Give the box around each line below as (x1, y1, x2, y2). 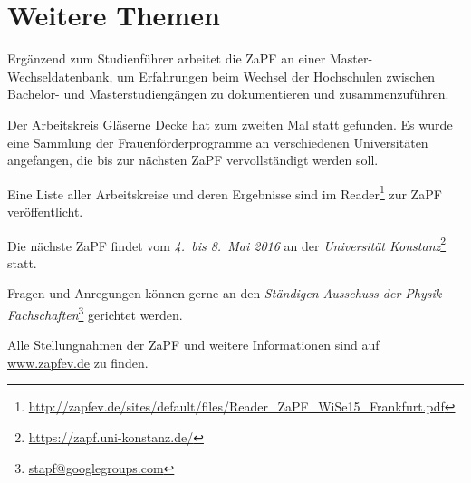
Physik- (405, 284, 447, 303)
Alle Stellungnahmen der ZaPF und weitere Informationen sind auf (7, 335, 380, 354)
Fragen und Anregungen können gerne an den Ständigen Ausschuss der (7, 284, 401, 303)
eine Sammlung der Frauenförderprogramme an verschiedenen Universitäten (7, 132, 428, 151)
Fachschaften (7, 304, 79, 324)
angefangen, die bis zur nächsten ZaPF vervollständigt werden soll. (7, 150, 379, 169)
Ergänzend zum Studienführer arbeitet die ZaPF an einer (7, 49, 326, 68)
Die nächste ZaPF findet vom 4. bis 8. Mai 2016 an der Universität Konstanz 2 (7, 233, 447, 255)
